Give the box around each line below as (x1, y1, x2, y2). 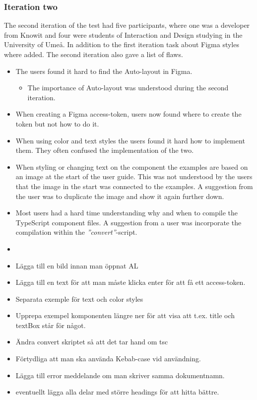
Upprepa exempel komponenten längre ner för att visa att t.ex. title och (15, 310, 235, 321)
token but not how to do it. (15, 118, 99, 129)
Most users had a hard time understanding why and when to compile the (15, 207, 238, 218)
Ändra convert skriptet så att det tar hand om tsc (15, 336, 168, 347)
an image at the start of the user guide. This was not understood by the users (15, 171, 253, 182)
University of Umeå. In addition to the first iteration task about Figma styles (4, 39, 239, 50)
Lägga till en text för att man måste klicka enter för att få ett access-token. (15, 277, 246, 287)
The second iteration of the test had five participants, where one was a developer (4, 20, 250, 30)
